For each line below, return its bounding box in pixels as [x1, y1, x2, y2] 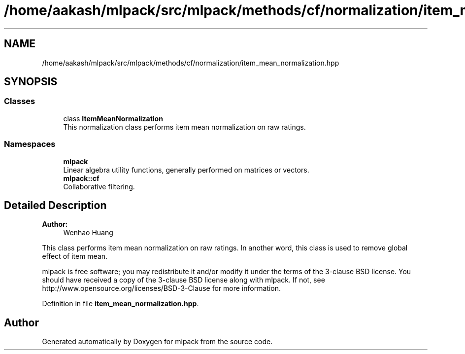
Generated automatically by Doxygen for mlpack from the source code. [42, 337, 273, 346]
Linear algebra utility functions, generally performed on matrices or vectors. [63, 165, 309, 174]
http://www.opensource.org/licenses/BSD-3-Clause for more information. [42, 284, 281, 293]
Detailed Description [4, 199, 107, 212]
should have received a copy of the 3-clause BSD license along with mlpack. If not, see [42, 276, 325, 284]
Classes [4, 96, 35, 106]
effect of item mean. [42, 252, 108, 261]
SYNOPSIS [4, 75, 58, 88]
